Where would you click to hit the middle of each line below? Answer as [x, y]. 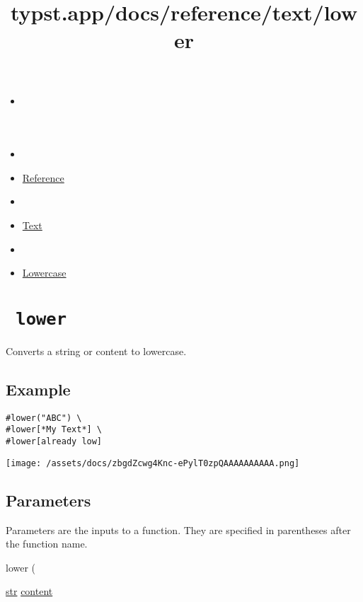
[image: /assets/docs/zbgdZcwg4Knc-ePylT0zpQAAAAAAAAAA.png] [153, 463]
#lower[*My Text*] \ [54, 430]
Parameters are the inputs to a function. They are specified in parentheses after [178, 529]
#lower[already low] [54, 442]
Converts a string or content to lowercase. [96, 351]
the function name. [47, 544]
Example [38, 389]
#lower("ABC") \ [44, 418]
